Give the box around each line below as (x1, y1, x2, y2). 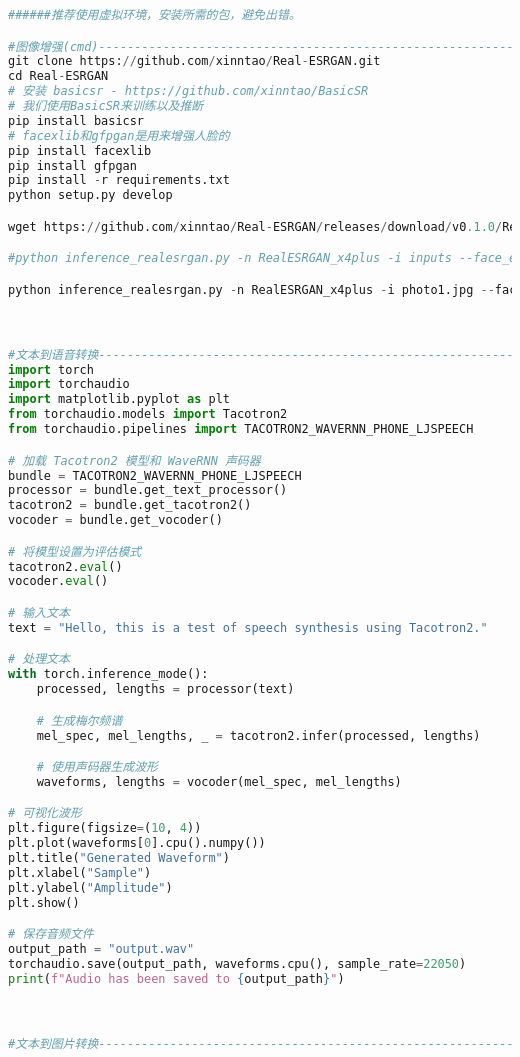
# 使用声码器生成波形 (36, 760, 158, 775)
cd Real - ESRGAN (8, 69, 109, 84)
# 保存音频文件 (8, 927, 94, 942)
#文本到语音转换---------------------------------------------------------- (8, 347, 514, 362)
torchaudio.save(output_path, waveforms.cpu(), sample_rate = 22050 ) (8, 956, 467, 971)
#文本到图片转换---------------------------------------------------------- (8, 1036, 514, 1051)
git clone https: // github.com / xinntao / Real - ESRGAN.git (8, 54, 381, 69)
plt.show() (8, 895, 80, 910)
